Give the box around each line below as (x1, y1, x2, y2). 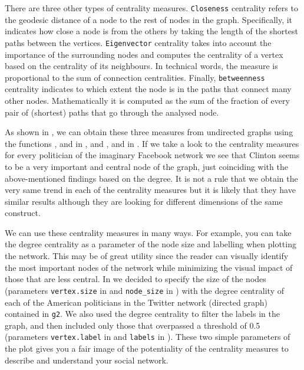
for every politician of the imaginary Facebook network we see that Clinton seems (5, 149, 300, 161)
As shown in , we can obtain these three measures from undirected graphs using (5, 126, 293, 138)
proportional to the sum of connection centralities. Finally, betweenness (5, 71, 265, 83)
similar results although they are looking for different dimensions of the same (5, 195, 283, 207)
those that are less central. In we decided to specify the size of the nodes (5, 273, 266, 285)
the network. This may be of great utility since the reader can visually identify (5, 250, 289, 262)
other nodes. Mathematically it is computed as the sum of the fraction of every (5, 94, 290, 106)
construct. (5, 207, 41, 219)
